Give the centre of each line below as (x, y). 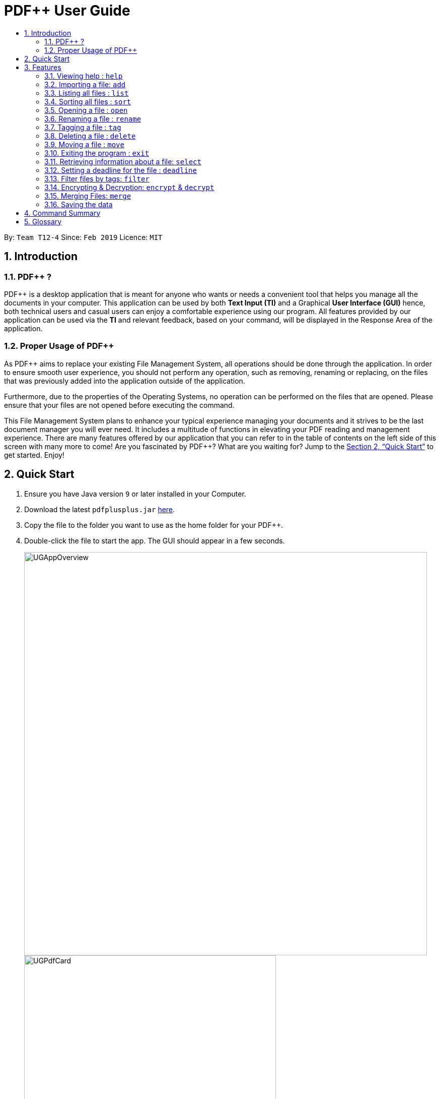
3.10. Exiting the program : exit (97, 153)
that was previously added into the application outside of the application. (125, 381)
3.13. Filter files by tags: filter (97, 178)
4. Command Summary (62, 213)
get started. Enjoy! (34, 455)
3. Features (43, 67)
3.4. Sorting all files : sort (88, 101)
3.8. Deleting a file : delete (90, 136)
